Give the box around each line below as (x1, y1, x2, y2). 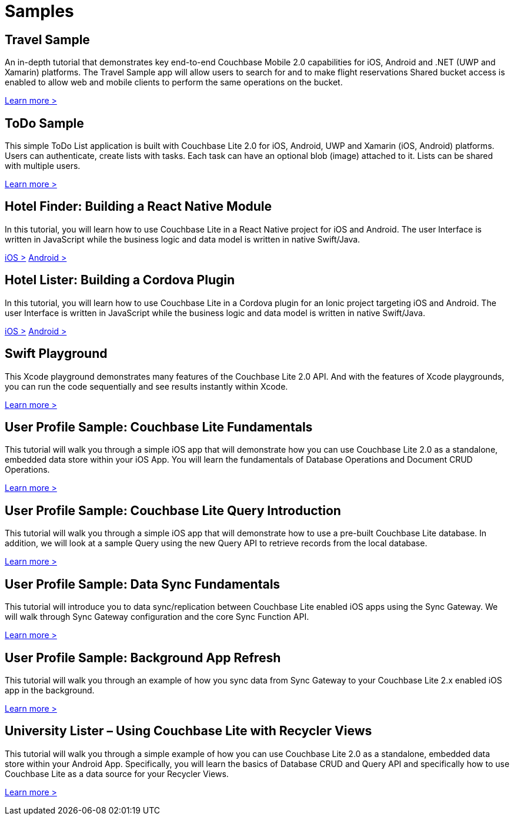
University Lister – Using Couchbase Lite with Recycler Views (5, 723, 372, 739)
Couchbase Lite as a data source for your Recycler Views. (5, 768, 229, 779)
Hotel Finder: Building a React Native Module (5, 199, 272, 214)
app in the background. (5, 685, 95, 695)
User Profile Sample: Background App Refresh (5, 650, 281, 665)
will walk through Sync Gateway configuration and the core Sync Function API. (5, 612, 309, 622)
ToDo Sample (5, 115, 84, 131)
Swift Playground (5, 346, 108, 361)
